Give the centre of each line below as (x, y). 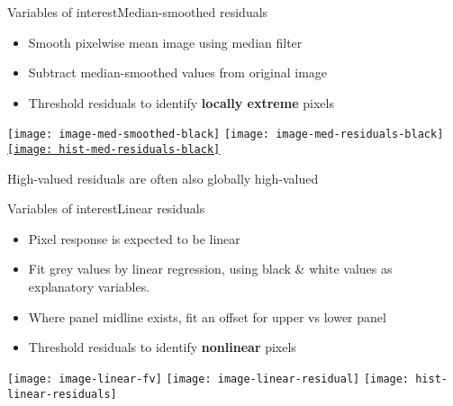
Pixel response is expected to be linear (134, 238)
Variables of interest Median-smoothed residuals (138, 12)
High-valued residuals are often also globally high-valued (163, 178)
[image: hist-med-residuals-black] (114, 150)
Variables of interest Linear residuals (106, 208)
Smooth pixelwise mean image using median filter (165, 42)
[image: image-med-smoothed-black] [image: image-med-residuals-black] (226, 135)
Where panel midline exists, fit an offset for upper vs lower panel (207, 316)
